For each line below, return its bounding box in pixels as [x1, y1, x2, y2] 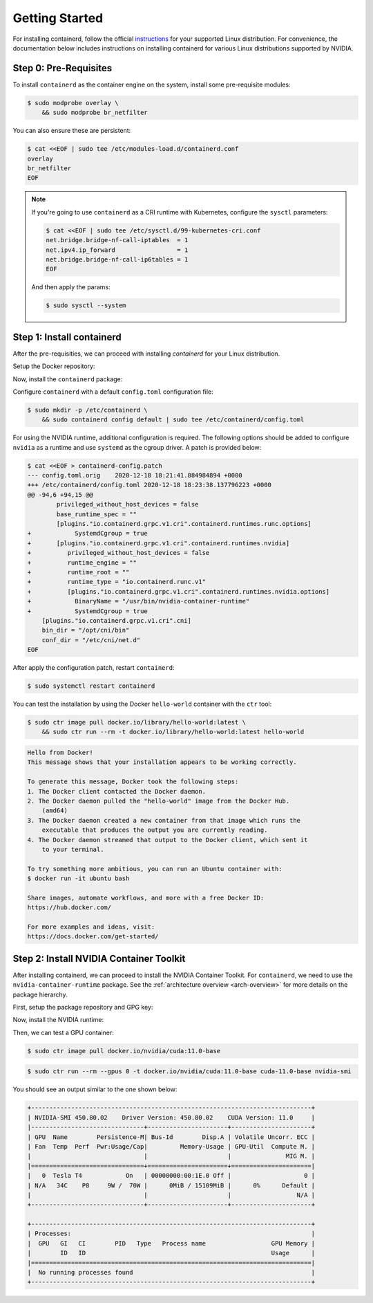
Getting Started [12, 10, 104, 26]
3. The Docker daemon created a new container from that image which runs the [27, 817, 300, 824]
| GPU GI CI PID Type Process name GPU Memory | [27, 1239, 316, 1247]
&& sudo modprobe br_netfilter [41, 109, 148, 117]
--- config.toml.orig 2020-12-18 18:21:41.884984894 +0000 [27, 471, 242, 480]
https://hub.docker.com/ [27, 904, 112, 911]
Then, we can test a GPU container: [12, 1028, 114, 1037]
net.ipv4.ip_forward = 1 [46, 246, 189, 254]
